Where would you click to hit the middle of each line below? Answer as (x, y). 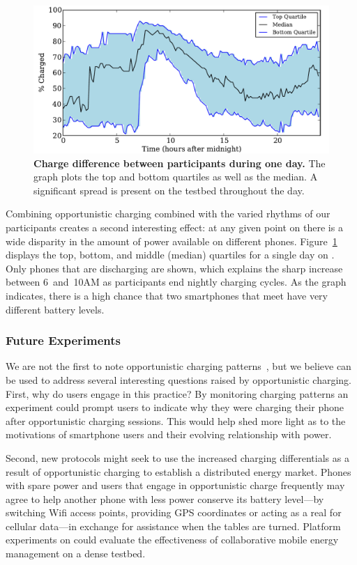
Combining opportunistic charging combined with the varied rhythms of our (168, 214)
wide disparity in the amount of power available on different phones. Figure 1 (172, 241)
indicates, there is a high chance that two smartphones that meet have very (167, 295)
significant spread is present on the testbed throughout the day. (169, 190)
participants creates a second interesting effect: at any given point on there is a (174, 227)
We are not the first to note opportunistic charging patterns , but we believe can (178, 366)
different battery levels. (55, 309)
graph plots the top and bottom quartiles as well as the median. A (176, 177)
